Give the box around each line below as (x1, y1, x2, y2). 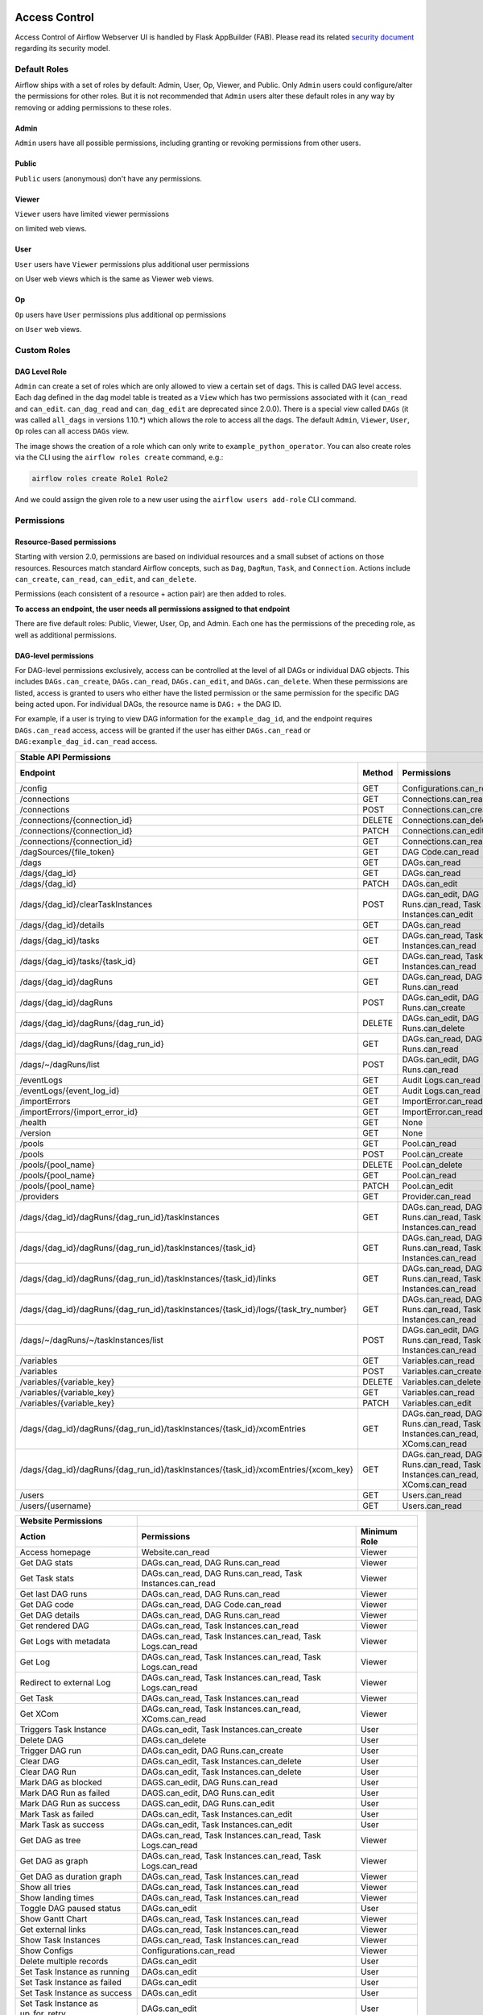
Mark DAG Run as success (19, 1797, 121, 1809)
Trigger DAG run (19, 1745, 82, 1756)
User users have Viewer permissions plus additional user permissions (14, 259, 250, 269)
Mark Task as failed (19, 1808, 94, 1819)
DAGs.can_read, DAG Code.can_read (141, 1598, 282, 1610)
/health (19, 1116, 47, 1128)
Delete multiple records (19, 1955, 109, 1967)
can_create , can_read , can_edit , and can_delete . (14, 574, 197, 584)
